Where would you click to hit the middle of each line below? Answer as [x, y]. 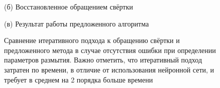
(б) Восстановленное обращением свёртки [69, 6]
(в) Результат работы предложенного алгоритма [77, 23]
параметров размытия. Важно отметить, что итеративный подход [103, 60]
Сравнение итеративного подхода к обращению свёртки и [92, 40]
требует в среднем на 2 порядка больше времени [79, 79]
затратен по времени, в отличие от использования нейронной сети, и [109, 69]
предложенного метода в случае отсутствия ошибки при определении [110, 50]
